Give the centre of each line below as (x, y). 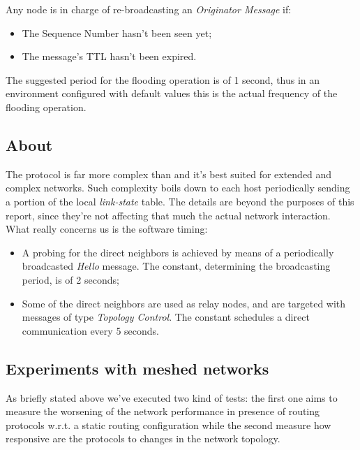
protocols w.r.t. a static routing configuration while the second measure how (168, 424)
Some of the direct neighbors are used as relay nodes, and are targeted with (184, 303)
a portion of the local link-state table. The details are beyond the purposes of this (180, 201)
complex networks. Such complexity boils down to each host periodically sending (178, 188)
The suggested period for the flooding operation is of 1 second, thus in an (163, 79)
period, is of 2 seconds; (70, 279)
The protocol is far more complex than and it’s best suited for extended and (169, 174)
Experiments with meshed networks (137, 368)
